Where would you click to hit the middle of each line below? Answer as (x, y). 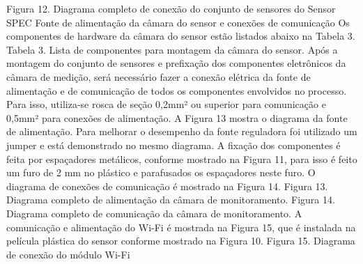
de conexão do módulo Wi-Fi (68, 254)
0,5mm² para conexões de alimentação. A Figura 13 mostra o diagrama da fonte (177, 117)
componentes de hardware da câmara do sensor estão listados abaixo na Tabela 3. (181, 36)
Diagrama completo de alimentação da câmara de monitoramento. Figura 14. (171, 200)
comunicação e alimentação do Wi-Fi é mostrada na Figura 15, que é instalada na (181, 227)
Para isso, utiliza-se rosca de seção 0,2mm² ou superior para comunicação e (166, 104)
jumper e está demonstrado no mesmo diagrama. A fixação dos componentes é (173, 145)
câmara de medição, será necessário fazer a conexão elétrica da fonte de (159, 76)
